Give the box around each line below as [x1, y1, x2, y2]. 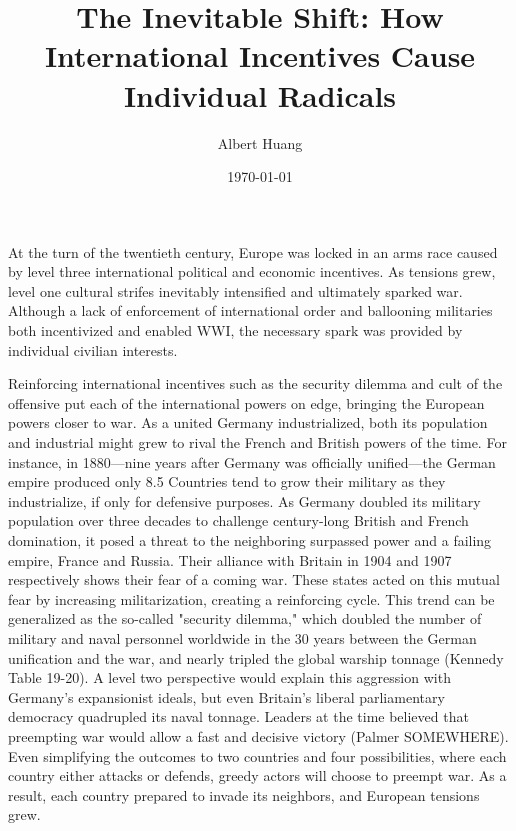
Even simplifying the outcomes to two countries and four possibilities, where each [8, 745, 507, 766]
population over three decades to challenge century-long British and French [8, 510, 469, 531]
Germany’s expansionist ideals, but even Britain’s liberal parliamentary [8, 686, 445, 707]
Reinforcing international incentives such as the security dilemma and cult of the [8, 373, 503, 394]
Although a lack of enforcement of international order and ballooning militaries [8, 300, 493, 321]
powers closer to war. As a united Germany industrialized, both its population [8, 412, 488, 433]
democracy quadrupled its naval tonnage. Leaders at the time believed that [8, 706, 469, 727]
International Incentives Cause [44, 35, 476, 76]
